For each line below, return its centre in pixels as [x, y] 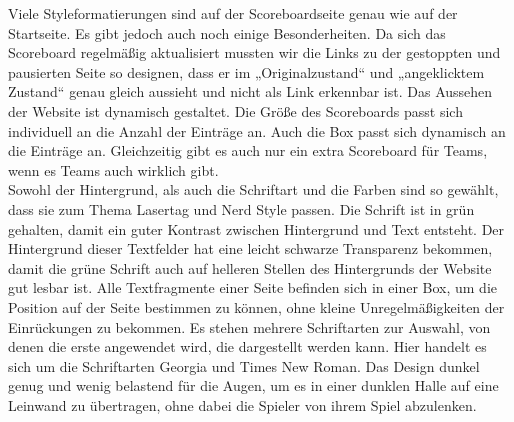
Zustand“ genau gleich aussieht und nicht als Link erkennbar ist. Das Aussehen [250, 91]
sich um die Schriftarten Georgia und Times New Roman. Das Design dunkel [244, 365]
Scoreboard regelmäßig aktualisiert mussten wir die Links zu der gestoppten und [254, 52]
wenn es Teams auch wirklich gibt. [113, 169]
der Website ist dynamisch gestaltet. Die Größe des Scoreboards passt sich [235, 110]
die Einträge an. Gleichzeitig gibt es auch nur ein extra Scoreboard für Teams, [248, 150]
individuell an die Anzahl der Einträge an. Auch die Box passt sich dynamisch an [257, 130]
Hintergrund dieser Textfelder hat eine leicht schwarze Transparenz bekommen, [250, 248]
